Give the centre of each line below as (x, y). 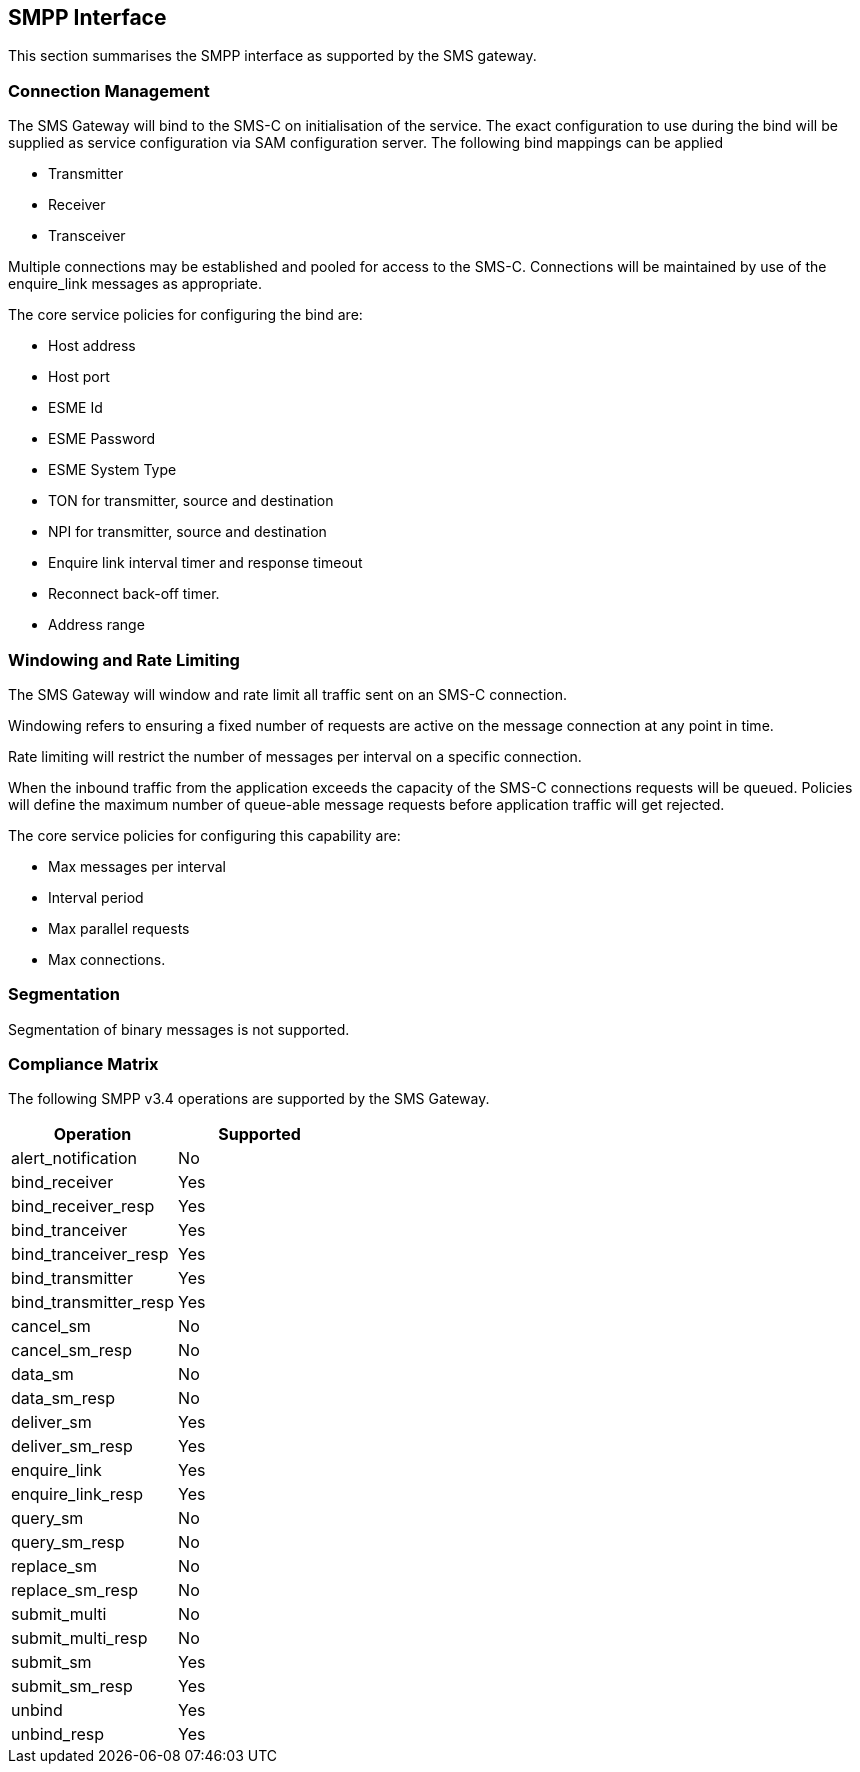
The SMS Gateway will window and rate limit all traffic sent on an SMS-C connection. (288, 694)
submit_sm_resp (72, 1686)
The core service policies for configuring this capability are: (204, 835)
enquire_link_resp (77, 1494)
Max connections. (107, 959)
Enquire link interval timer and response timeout (205, 563)
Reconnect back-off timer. (134, 594)
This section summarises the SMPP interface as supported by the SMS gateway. (272, 56)
